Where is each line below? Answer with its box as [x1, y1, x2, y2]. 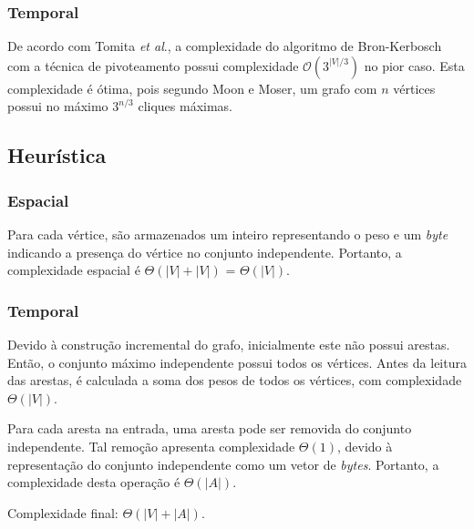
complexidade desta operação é [7, 473, 180, 492]
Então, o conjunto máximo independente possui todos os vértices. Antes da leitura [7, 352, 467, 371]
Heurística [7, 141, 107, 169]
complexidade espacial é [7, 260, 140, 280]
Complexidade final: [7, 503, 118, 522]
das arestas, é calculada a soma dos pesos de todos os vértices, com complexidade [7, 371, 462, 390]
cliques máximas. [138, 97, 232, 116]
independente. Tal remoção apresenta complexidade [7, 436, 295, 455]
